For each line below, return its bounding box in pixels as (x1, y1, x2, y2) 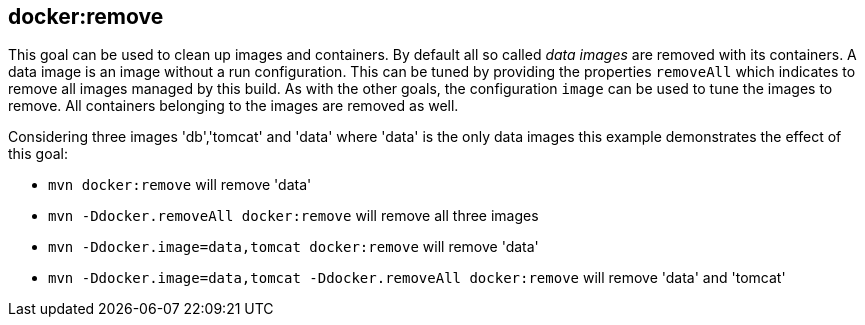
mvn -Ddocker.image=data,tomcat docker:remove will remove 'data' (48, 238, 539, 256)
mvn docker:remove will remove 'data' (48, 176, 312, 194)
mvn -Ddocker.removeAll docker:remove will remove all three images (48, 207, 539, 225)
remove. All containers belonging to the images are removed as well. (8, 97, 459, 115)
